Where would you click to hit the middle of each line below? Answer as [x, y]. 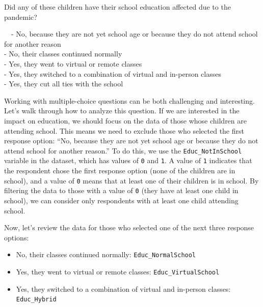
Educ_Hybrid [36, 300]
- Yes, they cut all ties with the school [64, 84]
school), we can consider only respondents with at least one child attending [121, 200]
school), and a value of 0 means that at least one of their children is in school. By [131, 180]
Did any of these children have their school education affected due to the [117, 7]
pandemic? [21, 17]
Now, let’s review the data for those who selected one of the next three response [129, 227]
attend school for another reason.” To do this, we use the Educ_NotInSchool [123, 150]
